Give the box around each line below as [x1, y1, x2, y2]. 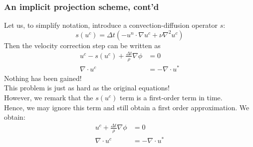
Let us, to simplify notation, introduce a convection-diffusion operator [4, 20, 218, 30]
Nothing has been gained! [4, 73, 82, 83]
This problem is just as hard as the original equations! [4, 82, 170, 93]
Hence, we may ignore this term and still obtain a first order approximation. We [4, 102, 250, 112]
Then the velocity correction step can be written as [4, 40, 161, 50]
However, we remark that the [4, 92, 93, 103]
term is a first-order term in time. [120, 92, 223, 103]
